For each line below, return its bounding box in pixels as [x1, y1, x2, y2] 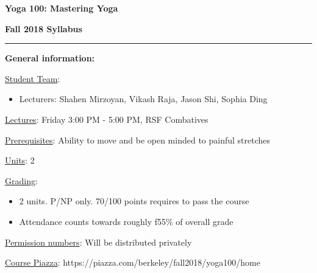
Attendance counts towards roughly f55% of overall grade [19, 215, 233, 227]
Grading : [5, 174, 38, 187]
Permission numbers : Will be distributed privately [5, 235, 192, 248]
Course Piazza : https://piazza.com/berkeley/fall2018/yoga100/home [5, 256, 260, 269]
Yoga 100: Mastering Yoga [5, 2, 118, 14]
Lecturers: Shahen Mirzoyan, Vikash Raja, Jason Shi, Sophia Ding [19, 92, 268, 105]
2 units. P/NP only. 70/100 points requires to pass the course [19, 195, 249, 207]
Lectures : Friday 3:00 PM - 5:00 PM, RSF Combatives [5, 112, 208, 125]
